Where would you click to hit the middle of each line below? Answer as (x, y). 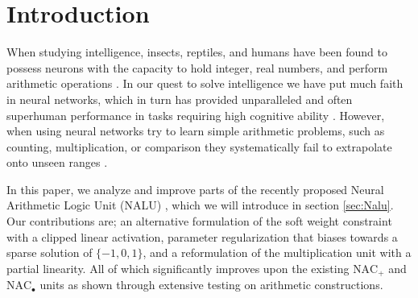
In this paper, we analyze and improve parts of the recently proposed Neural (195, 189)
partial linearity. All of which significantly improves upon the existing (178, 268)
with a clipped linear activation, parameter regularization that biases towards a (202, 236)
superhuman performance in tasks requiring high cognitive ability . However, (196, 115)
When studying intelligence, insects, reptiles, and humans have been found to (197, 52)
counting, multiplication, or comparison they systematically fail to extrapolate (199, 146)
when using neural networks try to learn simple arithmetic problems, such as (196, 131)
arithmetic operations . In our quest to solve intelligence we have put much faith (205, 83)
